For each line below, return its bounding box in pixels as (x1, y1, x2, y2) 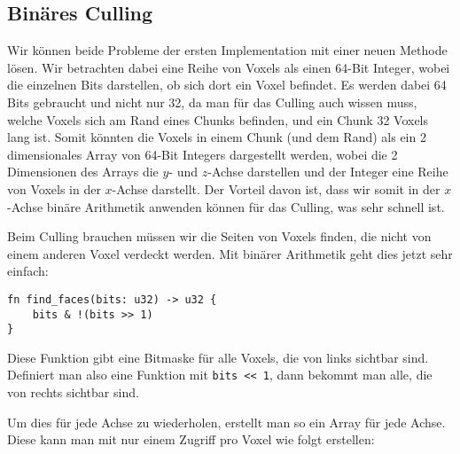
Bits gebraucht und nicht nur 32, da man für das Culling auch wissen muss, (7, 92, 417, 111)
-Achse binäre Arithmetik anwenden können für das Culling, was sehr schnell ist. (7, 197, 445, 215)
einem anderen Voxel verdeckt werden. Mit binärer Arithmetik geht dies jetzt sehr (7, 244, 453, 262)
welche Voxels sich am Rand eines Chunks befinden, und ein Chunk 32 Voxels (7, 110, 429, 129)
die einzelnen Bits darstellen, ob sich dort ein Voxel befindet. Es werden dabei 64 (7, 75, 447, 94)
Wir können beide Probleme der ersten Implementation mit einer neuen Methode (7, 41, 448, 59)
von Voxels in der (7, 179, 101, 198)
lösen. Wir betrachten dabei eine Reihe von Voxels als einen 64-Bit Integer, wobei (7, 58, 450, 76)
